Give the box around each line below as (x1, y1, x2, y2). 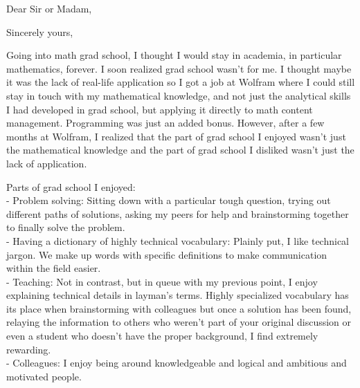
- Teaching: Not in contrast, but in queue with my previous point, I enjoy (6, 274, 318, 288)
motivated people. (6, 369, 82, 383)
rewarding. (6, 342, 51, 356)
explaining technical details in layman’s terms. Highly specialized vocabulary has (6, 288, 349, 302)
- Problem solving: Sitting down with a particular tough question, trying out (6, 193, 331, 207)
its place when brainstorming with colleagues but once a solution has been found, (6, 301, 352, 315)
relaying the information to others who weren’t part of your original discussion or (6, 315, 352, 329)
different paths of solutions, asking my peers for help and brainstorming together (6, 206, 349, 221)
